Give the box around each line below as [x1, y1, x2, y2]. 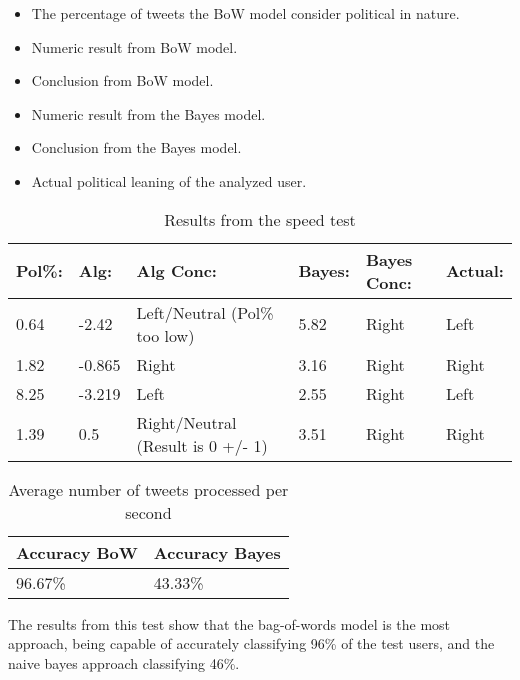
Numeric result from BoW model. [31, 36, 238, 57]
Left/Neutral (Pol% [136, 300, 274, 324]
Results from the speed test [164, 207, 356, 231]
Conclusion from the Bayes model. [31, 137, 242, 158]
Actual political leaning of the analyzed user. [31, 170, 307, 191]
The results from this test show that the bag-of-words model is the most [8, 613, 451, 634]
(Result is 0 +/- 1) [136, 433, 268, 457]
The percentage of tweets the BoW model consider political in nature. [31, 3, 460, 23]
